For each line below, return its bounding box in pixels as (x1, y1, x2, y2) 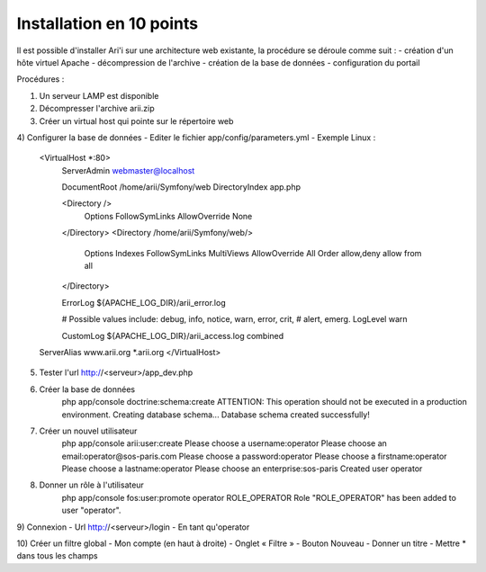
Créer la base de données (39, 383, 135, 395)
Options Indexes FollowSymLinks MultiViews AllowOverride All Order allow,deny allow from (84, 247, 422, 258)
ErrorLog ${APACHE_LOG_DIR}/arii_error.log (61, 297, 226, 308)
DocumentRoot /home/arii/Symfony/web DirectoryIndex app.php (61, 182, 301, 192)
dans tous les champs (16, 550, 98, 561)
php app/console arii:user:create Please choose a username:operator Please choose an (61, 438, 387, 449)
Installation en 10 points (16, 13, 199, 33)
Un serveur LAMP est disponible (39, 90, 159, 101)
